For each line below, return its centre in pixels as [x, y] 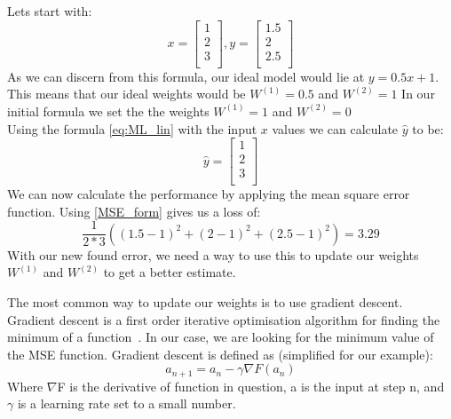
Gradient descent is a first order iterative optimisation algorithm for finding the [224, 319]
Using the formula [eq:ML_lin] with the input [132, 128]
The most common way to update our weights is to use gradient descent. [205, 302]
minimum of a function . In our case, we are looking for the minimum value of [221, 337]
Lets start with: [50, 11]
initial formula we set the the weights [108, 111]
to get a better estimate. [170, 272]
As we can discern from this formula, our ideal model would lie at [186, 76]
